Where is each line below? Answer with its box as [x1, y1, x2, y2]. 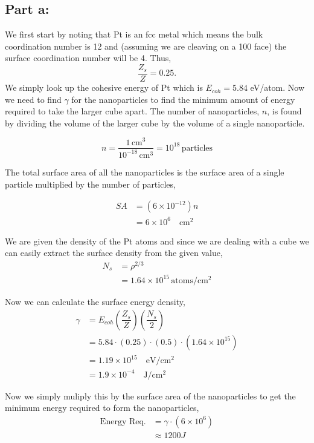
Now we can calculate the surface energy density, [5, 295, 185, 307]
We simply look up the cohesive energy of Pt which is [5, 81, 203, 94]
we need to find [5, 93, 62, 105]
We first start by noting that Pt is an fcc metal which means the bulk [5, 28, 263, 41]
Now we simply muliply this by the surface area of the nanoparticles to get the [5, 389, 296, 402]
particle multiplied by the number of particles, [5, 177, 176, 190]
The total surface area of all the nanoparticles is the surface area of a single [5, 165, 284, 178]
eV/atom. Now [250, 81, 305, 94]
